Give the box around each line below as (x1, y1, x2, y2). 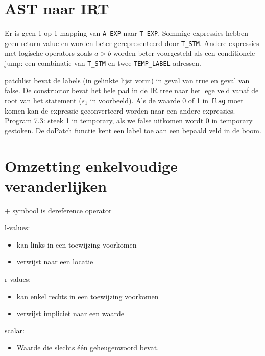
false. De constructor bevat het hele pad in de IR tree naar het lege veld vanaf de (5, 85, 259, 96)
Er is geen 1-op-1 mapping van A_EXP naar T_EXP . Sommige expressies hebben (5, 28, 249, 38)
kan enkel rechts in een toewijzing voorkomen (16, 291, 159, 301)
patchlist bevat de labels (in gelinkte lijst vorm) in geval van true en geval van (5, 75, 250, 85)
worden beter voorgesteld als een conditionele (113, 48, 255, 58)
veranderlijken (5, 175, 107, 196)
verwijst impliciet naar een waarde (16, 308, 124, 319)
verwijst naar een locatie (16, 256, 93, 267)
